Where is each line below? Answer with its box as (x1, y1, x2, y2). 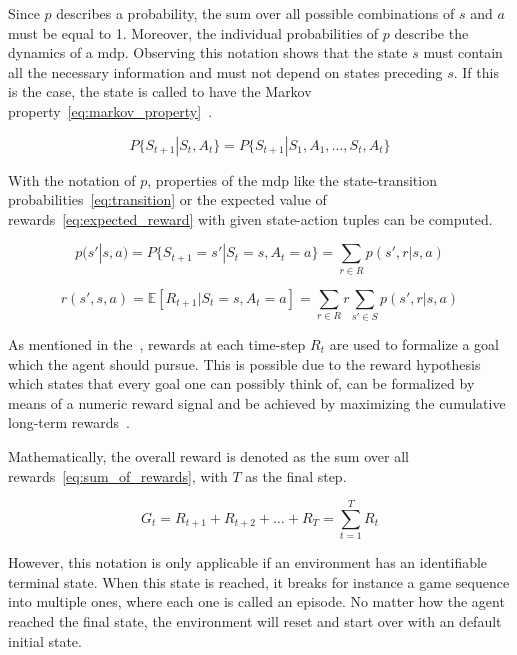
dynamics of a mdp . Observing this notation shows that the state (8, 42, 408, 63)
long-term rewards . (8, 412, 130, 433)
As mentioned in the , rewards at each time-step (8, 334, 306, 354)
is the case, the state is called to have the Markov (8, 81, 312, 102)
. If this (453, 61, 499, 82)
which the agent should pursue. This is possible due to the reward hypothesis (8, 353, 481, 374)
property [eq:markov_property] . (8, 100, 213, 121)
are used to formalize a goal (329, 334, 499, 354)
